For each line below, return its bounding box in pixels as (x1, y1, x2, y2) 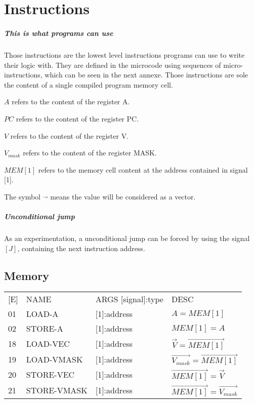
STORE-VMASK (26, 384, 88, 396)
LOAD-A (26, 308, 59, 320)
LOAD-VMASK (26, 353, 83, 365)
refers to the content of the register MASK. (23, 147, 157, 158)
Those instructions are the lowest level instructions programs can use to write (4, 49, 245, 60)
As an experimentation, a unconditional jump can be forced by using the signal (4, 233, 250, 244)
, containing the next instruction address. (17, 243, 145, 253)
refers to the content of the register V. (10, 130, 129, 141)
